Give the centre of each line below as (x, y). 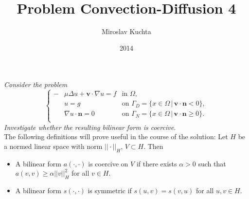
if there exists (157, 163)
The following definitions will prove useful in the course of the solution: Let (116, 136)
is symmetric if (110, 190)
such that (212, 163)
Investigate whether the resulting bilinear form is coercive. (90, 127)
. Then (153, 146)
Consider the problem (36, 84)
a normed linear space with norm (53, 146)
